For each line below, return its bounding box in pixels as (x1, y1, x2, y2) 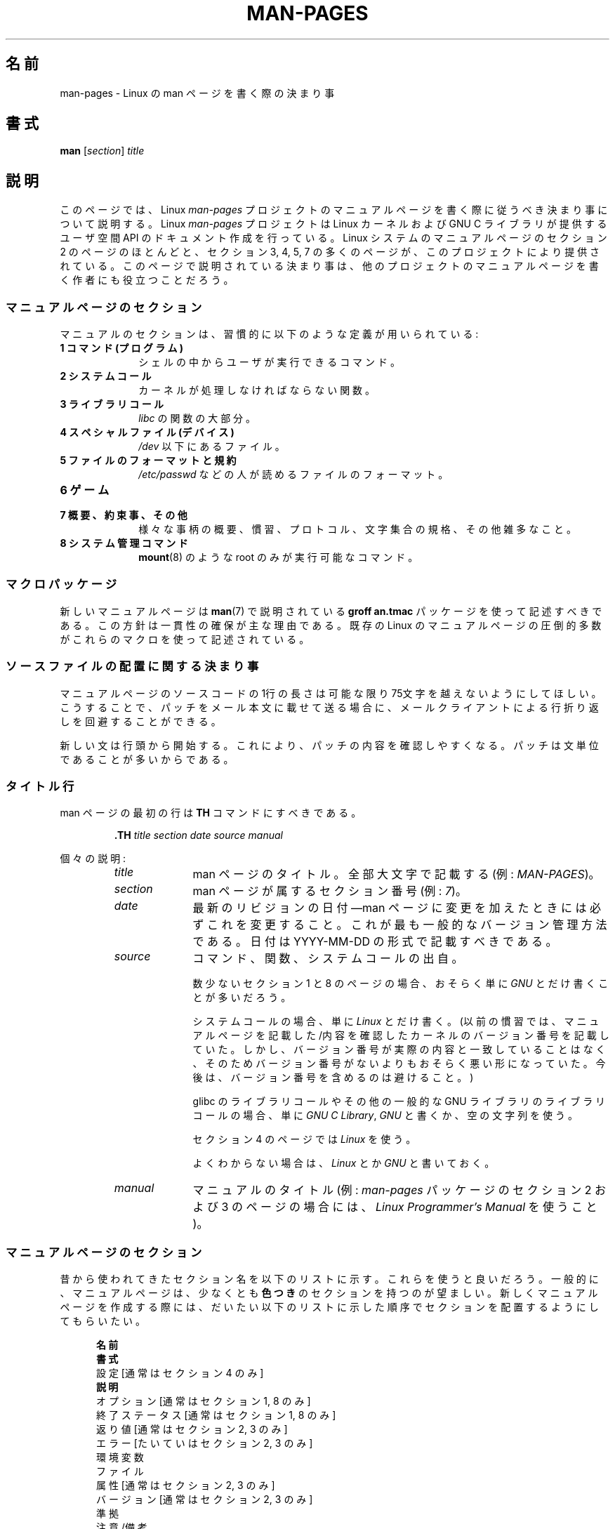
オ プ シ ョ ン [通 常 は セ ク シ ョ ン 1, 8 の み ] (96, 1395, 311, 1408)
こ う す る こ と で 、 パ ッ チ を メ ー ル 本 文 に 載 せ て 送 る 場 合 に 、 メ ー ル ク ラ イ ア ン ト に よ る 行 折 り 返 (60, 701, 599, 713)
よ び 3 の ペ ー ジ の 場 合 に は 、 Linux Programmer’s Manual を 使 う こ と (192, 1200, 597, 1214)
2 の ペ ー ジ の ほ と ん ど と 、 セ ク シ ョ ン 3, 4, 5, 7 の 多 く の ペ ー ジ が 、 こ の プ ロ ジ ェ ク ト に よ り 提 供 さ (60, 246, 600, 258)
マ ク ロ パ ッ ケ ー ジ (6, 577, 117, 592)
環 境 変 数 (96, 1451, 144, 1464)
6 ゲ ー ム (60, 483, 110, 498)
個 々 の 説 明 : (60, 852, 126, 865)
